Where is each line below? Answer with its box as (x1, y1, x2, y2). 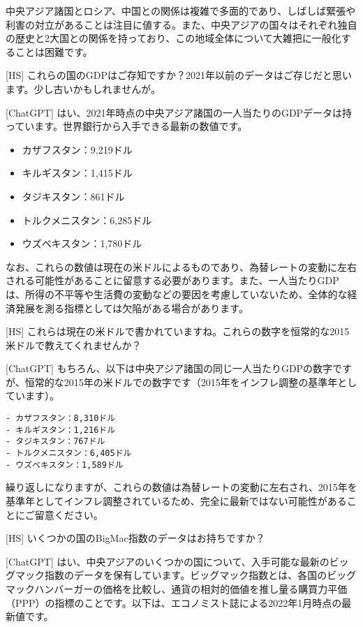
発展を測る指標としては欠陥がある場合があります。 (15, 300, 249, 315)
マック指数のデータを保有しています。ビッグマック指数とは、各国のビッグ (15, 568, 357, 582)
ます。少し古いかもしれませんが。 (6, 81, 161, 96)
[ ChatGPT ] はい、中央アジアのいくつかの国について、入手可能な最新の (6, 554, 329, 568)
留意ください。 (34, 507, 103, 522)
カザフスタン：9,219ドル (22, 142, 133, 156)
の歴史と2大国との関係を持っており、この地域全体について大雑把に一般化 (6, 31, 341, 45)
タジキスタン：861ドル (22, 189, 125, 203)
